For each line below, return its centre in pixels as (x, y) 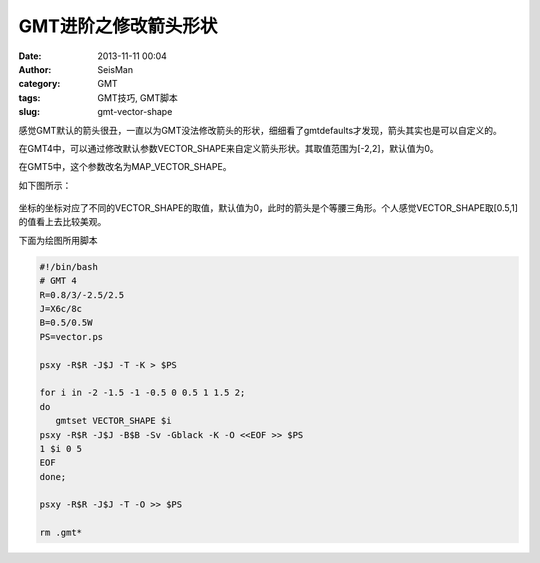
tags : (29, 97)
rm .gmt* (61, 533)
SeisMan (115, 69)
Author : (35, 69)
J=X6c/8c (61, 308)
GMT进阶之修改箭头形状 (118, 26)
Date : (30, 56)
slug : (29, 112)
